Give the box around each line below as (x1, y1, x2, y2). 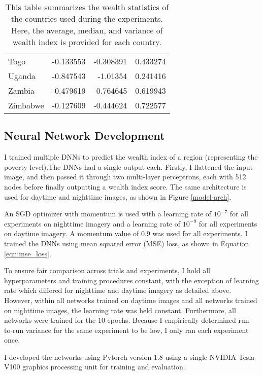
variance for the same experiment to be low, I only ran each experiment (25, 324, 249, 335)
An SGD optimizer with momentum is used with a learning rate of (4, 208, 212, 219)
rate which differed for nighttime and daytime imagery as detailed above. (4, 285, 232, 295)
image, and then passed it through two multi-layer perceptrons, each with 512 (4, 171, 246, 182)
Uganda (8, 70, 36, 82)
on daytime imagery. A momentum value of (4, 228, 139, 239)
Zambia (8, 85, 35, 96)
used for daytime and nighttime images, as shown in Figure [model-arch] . (4, 191, 232, 202)
